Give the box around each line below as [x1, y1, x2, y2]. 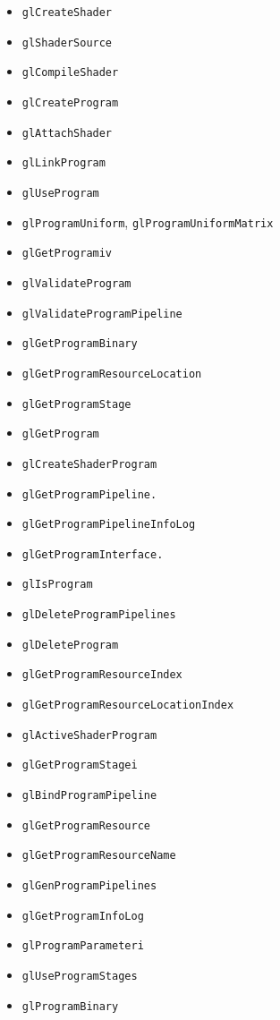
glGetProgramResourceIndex [21, 668, 182, 682]
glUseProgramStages [21, 970, 138, 982]
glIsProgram [21, 578, 93, 591]
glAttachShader [21, 126, 113, 140]
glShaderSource [21, 36, 113, 49]
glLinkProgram [21, 157, 106, 170]
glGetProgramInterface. [21, 548, 164, 561]
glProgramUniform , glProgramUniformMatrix [21, 212, 274, 231]
